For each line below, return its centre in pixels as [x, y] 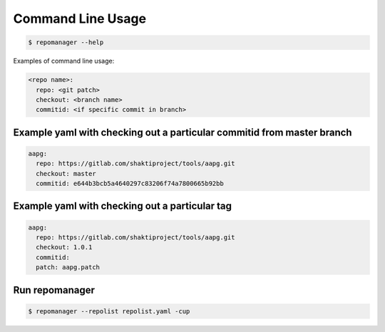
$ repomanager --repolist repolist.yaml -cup [109, 311]
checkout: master [66, 173]
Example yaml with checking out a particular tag [122, 206]
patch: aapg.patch [68, 268]
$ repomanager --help [66, 42]
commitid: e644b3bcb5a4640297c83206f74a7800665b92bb [130, 184]
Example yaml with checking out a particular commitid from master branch [183, 132]
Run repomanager [54, 290]
